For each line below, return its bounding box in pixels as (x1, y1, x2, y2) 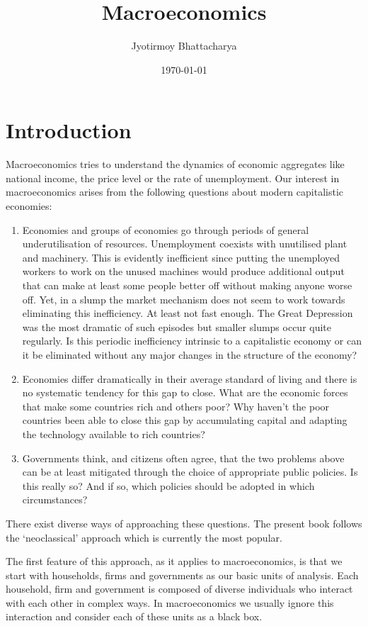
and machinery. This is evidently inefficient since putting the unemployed (22, 250, 340, 264)
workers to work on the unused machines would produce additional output (22, 264, 345, 279)
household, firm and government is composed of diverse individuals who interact (6, 581, 353, 596)
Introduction (6, 116, 132, 145)
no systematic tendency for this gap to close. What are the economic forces (22, 385, 348, 400)
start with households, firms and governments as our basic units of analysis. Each (6, 567, 359, 582)
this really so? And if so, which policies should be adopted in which (22, 478, 315, 493)
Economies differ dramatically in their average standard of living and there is (22, 371, 357, 386)
